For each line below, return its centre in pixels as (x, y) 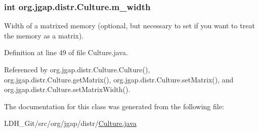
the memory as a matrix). (44, 35)
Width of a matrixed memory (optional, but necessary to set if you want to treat (129, 26)
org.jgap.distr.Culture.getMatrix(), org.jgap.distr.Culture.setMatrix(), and (119, 79)
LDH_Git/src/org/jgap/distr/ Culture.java (70, 123)
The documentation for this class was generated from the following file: (114, 106)
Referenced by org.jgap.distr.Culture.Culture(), (77, 69)
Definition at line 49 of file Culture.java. (66, 52)
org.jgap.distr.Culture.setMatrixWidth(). (67, 89)
